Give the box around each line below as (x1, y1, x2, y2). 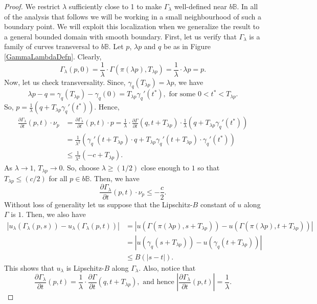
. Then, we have (89, 172, 140, 183)
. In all (237, 1, 258, 11)
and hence (143, 278, 174, 286)
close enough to (141, 162, 189, 173)
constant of (200, 199, 235, 209)
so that (197, 162, 220, 173)
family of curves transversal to (4, 41, 99, 52)
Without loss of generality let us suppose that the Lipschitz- (4, 199, 193, 209)
